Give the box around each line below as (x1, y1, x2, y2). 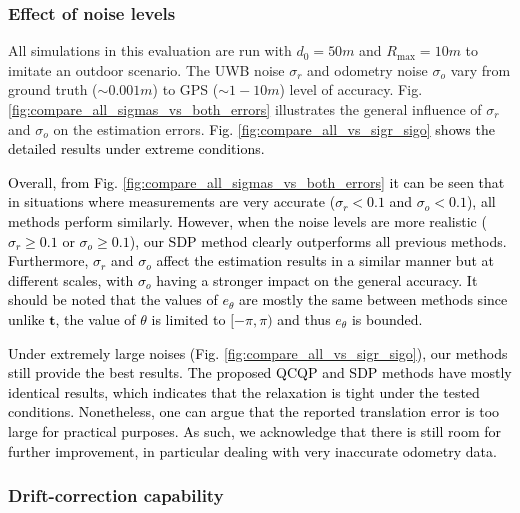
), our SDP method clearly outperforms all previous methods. (129, 230, 507, 251)
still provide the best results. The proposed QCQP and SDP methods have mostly (8, 362, 512, 383)
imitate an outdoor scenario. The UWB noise (8, 59, 285, 80)
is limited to (151, 308, 226, 329)
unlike (8, 308, 45, 329)
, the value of (55, 308, 136, 329)
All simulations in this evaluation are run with (8, 40, 292, 61)
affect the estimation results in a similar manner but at (156, 250, 494, 271)
